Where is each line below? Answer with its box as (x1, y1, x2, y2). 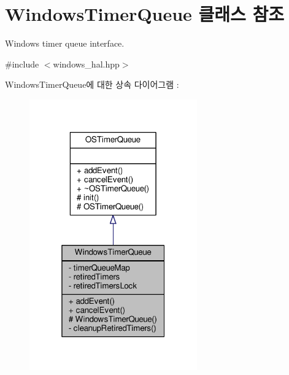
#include (5, 57, 39, 70)
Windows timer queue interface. (5, 37, 125, 50)
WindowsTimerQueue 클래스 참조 (5, 1, 285, 26)
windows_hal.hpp (53, 57, 120, 70)
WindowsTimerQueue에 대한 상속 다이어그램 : (5, 78, 179, 91)
